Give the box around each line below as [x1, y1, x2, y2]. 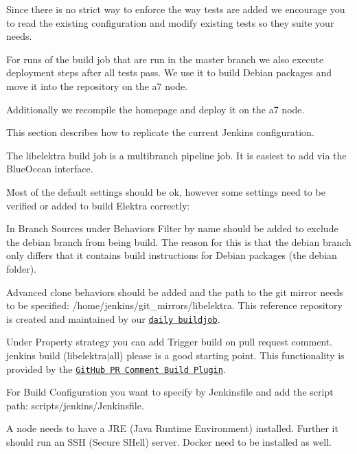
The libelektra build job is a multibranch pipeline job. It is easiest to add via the [6, 148, 347, 162]
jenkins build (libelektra [6, 348, 107, 362]
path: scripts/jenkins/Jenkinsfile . [6, 398, 144, 412]
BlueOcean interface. [6, 161, 93, 176]
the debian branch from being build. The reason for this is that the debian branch [6, 234, 352, 249]
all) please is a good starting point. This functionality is [109, 348, 345, 362]
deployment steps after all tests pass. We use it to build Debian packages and [6, 65, 332, 80]
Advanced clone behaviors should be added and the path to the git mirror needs [6, 284, 343, 299]
